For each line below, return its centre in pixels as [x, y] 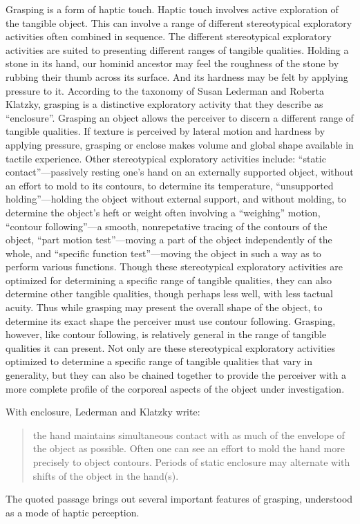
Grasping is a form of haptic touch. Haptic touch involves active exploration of [172, 9]
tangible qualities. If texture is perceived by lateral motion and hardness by [165, 131]
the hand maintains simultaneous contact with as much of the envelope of [189, 434]
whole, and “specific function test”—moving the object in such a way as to [163, 253]
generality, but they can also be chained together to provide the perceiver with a [176, 375]
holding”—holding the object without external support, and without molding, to [176, 199]
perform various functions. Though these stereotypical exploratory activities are [174, 266]
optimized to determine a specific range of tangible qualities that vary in [159, 361]
